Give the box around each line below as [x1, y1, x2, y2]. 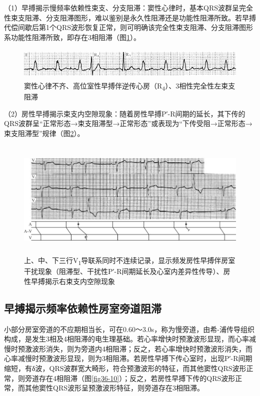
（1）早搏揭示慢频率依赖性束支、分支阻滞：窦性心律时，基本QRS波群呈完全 [4, 2, 253, 12]
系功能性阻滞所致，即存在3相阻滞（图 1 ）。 [4, 31, 140, 42]
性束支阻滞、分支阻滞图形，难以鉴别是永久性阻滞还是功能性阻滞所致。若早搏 [4, 12, 256, 22]
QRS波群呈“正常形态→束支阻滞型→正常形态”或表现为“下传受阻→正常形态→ [4, 118, 252, 128]
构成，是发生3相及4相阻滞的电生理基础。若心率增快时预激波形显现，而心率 [4, 333, 249, 344]
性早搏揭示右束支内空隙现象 [24, 275, 115, 286]
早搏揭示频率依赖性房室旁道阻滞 [4, 300, 161, 315]
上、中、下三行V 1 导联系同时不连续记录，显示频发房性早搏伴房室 [24, 255, 235, 266]
